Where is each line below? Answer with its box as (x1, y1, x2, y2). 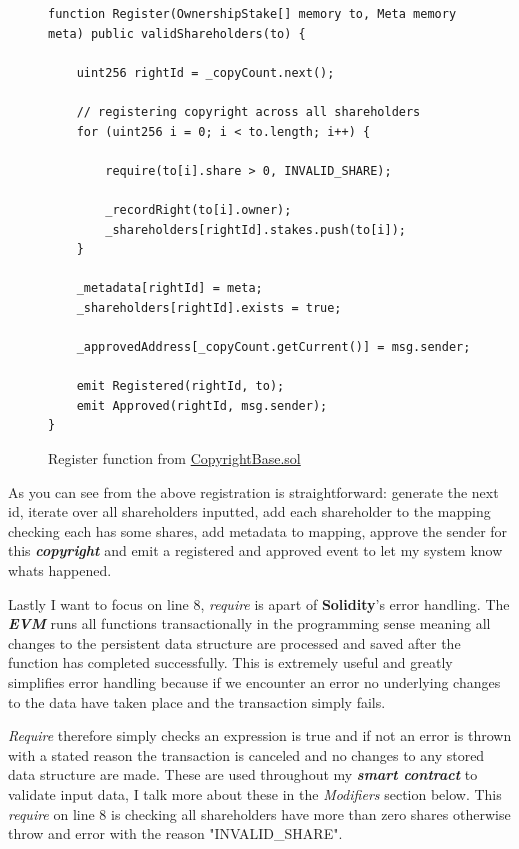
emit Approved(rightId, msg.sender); (76, 398, 328, 413)
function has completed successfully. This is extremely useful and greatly (8, 652, 453, 673)
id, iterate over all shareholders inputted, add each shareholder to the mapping (8, 501, 491, 522)
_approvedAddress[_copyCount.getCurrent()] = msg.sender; (76, 340, 471, 355)
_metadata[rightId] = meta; (76, 281, 263, 296)
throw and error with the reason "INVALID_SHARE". (8, 823, 343, 844)
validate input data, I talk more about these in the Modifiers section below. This (8, 783, 502, 804)
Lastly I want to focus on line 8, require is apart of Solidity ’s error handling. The (8, 593, 510, 614)
